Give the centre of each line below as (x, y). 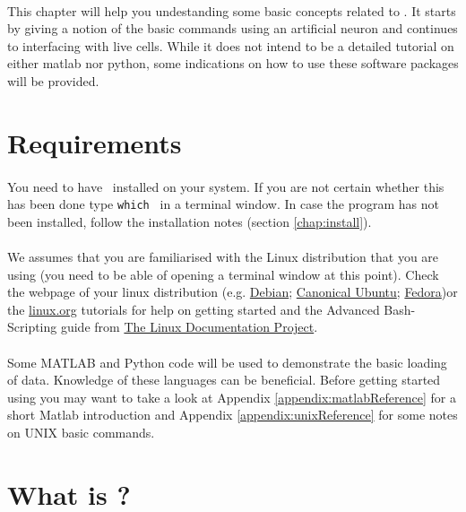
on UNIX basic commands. (81, 432)
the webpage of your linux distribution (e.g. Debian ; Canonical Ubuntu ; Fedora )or (233, 292)
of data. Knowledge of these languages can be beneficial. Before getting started (224, 380)
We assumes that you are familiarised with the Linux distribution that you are (223, 256)
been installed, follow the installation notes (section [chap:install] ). (190, 221)
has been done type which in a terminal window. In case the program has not (223, 204)
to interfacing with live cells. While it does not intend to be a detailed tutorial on (231, 45)
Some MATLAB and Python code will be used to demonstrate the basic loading (227, 362)
